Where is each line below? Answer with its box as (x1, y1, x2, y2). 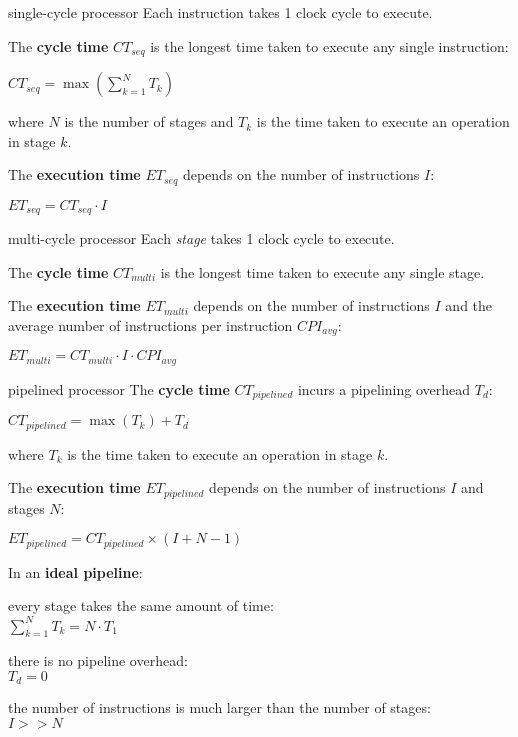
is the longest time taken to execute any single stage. (160, 261, 485, 282)
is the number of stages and (64, 111, 234, 132)
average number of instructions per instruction (8, 314, 293, 335)
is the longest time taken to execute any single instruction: (150, 35, 509, 56)
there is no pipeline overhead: (8, 650, 188, 671)
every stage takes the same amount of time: (8, 595, 274, 616)
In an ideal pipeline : (8, 561, 143, 582)
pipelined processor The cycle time (8, 378, 230, 399)
